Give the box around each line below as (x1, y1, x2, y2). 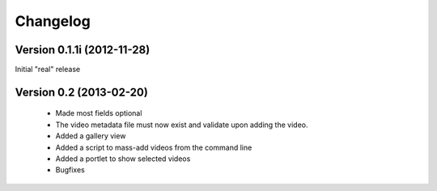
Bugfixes (55, 165, 85, 175)
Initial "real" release (15, 65, 81, 74)
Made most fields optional (55, 108, 142, 118)
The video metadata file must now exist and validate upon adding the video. (55, 120, 308, 129)
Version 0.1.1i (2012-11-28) (15, 43, 151, 57)
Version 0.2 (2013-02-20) (15, 85, 149, 99)
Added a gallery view (55, 131, 126, 141)
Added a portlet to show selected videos (55, 154, 191, 163)
